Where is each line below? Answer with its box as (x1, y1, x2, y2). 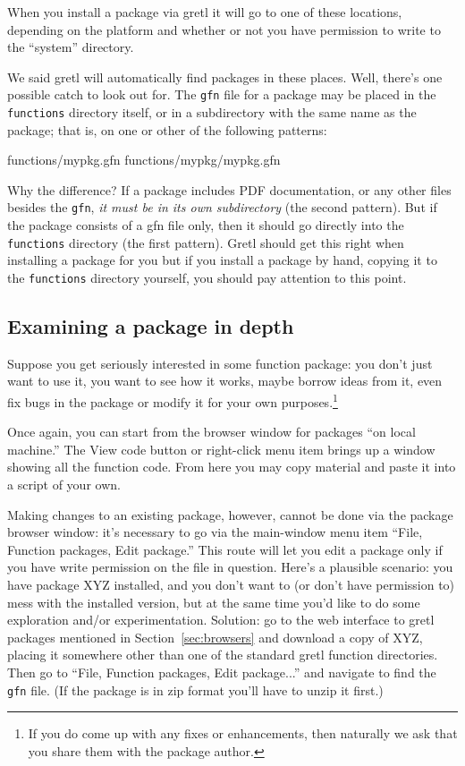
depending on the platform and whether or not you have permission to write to (7, 20, 441, 38)
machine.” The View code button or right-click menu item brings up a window (7, 439, 435, 458)
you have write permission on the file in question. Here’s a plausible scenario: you (7, 557, 453, 576)
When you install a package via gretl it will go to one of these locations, (7, 3, 402, 21)
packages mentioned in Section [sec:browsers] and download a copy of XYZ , (7, 627, 423, 646)
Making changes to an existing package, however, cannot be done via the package (7, 505, 453, 523)
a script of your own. (7, 475, 121, 494)
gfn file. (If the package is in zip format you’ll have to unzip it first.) (7, 680, 384, 699)
